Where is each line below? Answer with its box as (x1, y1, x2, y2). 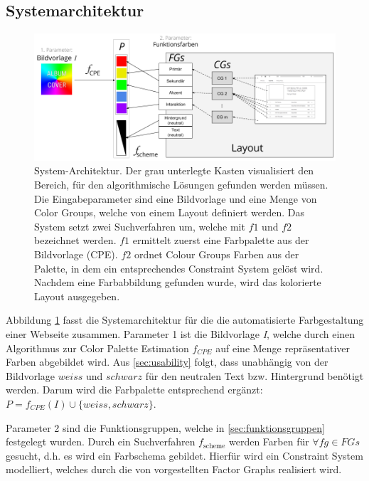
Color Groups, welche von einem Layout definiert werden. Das (34, 205, 304, 220)
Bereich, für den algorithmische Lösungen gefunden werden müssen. (34, 177, 328, 192)
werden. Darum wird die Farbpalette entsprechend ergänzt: (6, 382, 263, 397)
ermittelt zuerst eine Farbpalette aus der (132, 233, 309, 248)
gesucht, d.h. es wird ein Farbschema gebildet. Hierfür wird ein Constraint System (6, 448, 363, 462)
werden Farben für (228, 434, 309, 449)
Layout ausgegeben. (34, 288, 120, 303)
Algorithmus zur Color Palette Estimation (6, 340, 189, 355)
